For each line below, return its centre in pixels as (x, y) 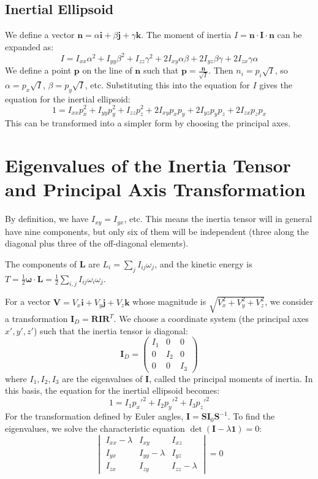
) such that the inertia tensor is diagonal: (111, 330)
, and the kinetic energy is (203, 263)
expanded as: (29, 46)
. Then (221, 70)
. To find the (251, 416)
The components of (41, 263)
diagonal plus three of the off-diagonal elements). (97, 243)
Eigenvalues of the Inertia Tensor (148, 165)
